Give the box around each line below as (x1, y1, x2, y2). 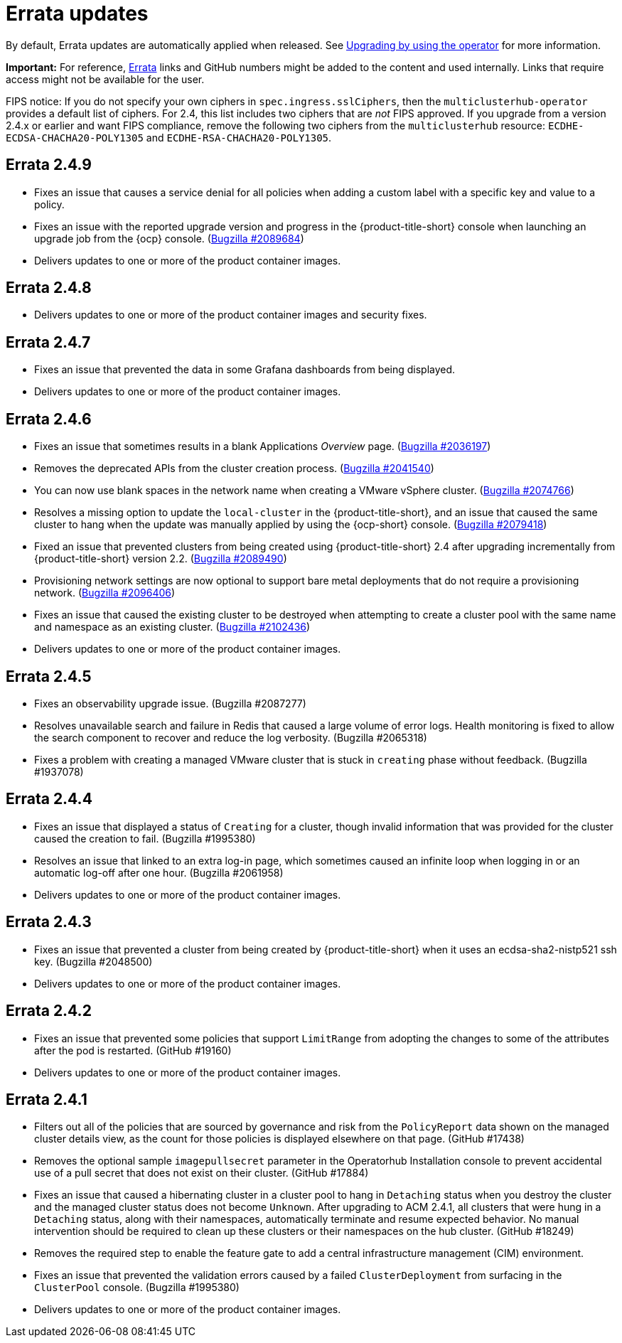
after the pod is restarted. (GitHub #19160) (34, 1044, 232, 1056)
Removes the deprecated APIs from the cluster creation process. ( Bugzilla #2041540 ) (34, 462, 434, 475)
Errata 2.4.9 (6, 156, 92, 174)
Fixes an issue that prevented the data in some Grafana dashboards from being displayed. (34, 363, 456, 376)
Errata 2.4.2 (6, 1002, 92, 1020)
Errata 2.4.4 (6, 790, 92, 808)
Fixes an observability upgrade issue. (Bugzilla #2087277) (34, 697, 306, 710)
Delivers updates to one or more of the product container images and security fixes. (34, 309, 427, 321)
